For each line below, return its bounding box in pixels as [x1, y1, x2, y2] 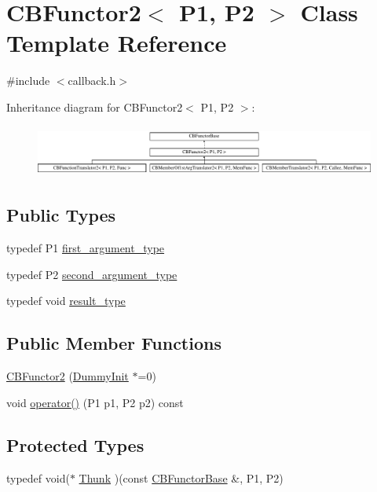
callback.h [68, 72, 116, 89]
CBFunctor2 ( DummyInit [6, 368, 129, 384]
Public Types [6, 203, 116, 227]
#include [6, 72, 50, 89]
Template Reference [6, 27, 227, 59]
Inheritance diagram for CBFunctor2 [6, 98, 183, 115]
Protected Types [6, 432, 145, 457]
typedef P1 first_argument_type [6, 240, 165, 256]
